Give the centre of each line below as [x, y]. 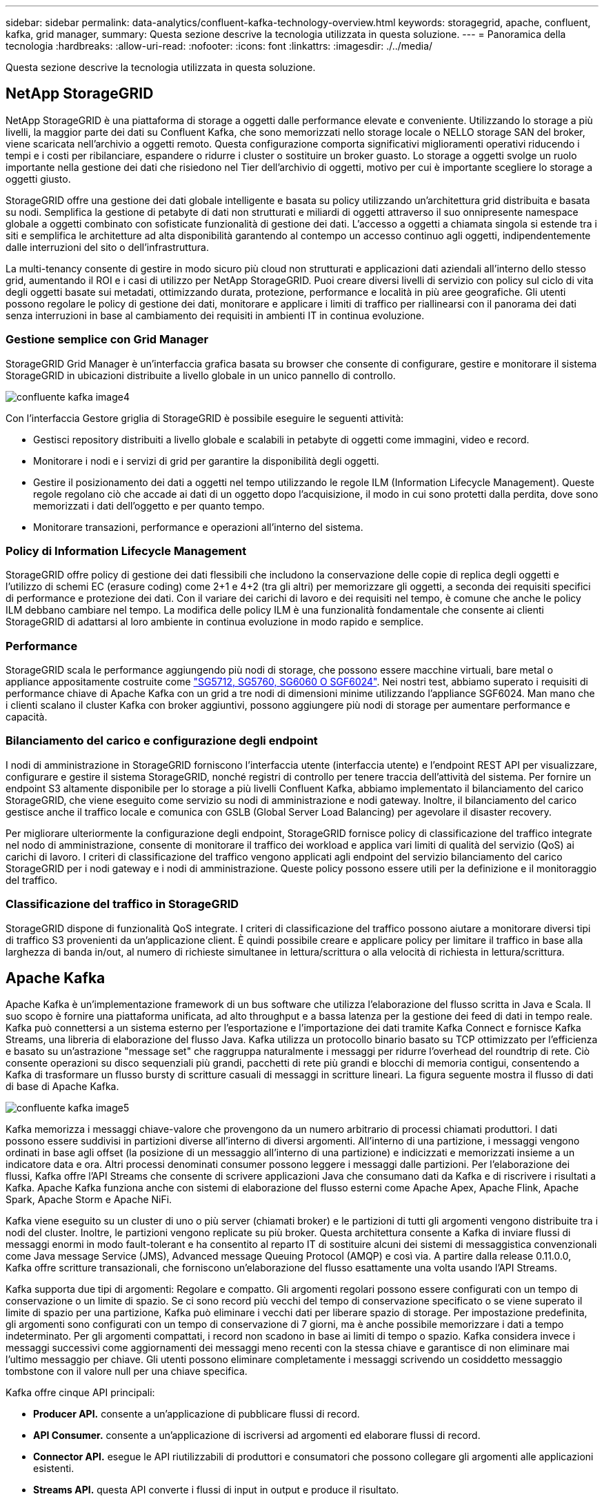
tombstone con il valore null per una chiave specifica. [127, 1371]
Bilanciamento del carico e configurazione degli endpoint [162, 741]
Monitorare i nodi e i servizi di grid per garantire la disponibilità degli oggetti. [206, 461]
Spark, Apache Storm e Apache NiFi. [89, 1200]
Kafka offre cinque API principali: [80, 1393]
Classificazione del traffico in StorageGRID [122, 904]
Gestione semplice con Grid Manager [107, 340]
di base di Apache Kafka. [62, 1087]
